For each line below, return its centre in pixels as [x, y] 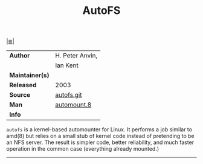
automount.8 [73, 105]
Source [20, 95]
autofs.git [69, 95]
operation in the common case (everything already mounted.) [83, 149]
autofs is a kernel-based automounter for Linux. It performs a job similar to [99, 130]
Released [23, 85]
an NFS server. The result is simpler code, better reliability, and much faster [100, 142]
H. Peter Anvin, [76, 56]
